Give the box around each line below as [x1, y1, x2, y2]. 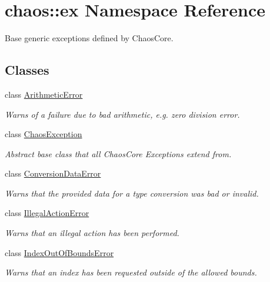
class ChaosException [5, 128, 82, 140]
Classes [5, 61, 49, 79]
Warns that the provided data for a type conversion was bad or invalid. [5, 187, 259, 199]
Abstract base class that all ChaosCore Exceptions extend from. [5, 147, 232, 160]
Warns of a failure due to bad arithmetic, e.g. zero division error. [5, 108, 240, 120]
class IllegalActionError [5, 207, 89, 219]
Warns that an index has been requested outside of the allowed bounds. [5, 266, 257, 278]
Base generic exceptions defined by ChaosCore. [5, 32, 174, 44]
